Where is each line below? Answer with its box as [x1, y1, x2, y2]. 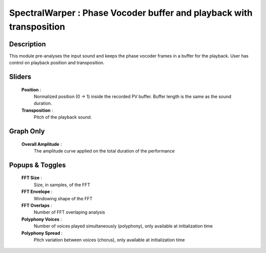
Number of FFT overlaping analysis [33, 209, 105, 215]
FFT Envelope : [21, 189, 53, 194]
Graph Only [9, 127, 45, 135]
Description [9, 40, 46, 48]
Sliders [9, 73, 32, 81]
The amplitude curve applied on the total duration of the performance [33, 148, 175, 154]
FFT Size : [21, 175, 42, 181]
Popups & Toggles [9, 160, 66, 169]
